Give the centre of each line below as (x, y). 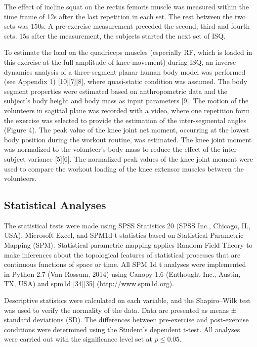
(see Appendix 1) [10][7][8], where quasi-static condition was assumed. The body (126, 81)
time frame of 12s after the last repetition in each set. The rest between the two (125, 16)
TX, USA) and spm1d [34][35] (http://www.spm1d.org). (89, 283)
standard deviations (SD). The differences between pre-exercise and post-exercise (127, 320)
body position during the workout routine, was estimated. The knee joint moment (128, 139)
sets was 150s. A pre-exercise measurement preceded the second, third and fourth (127, 26)
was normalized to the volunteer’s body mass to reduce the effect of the (112, 149)
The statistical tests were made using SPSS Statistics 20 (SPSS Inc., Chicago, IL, (127, 225)
